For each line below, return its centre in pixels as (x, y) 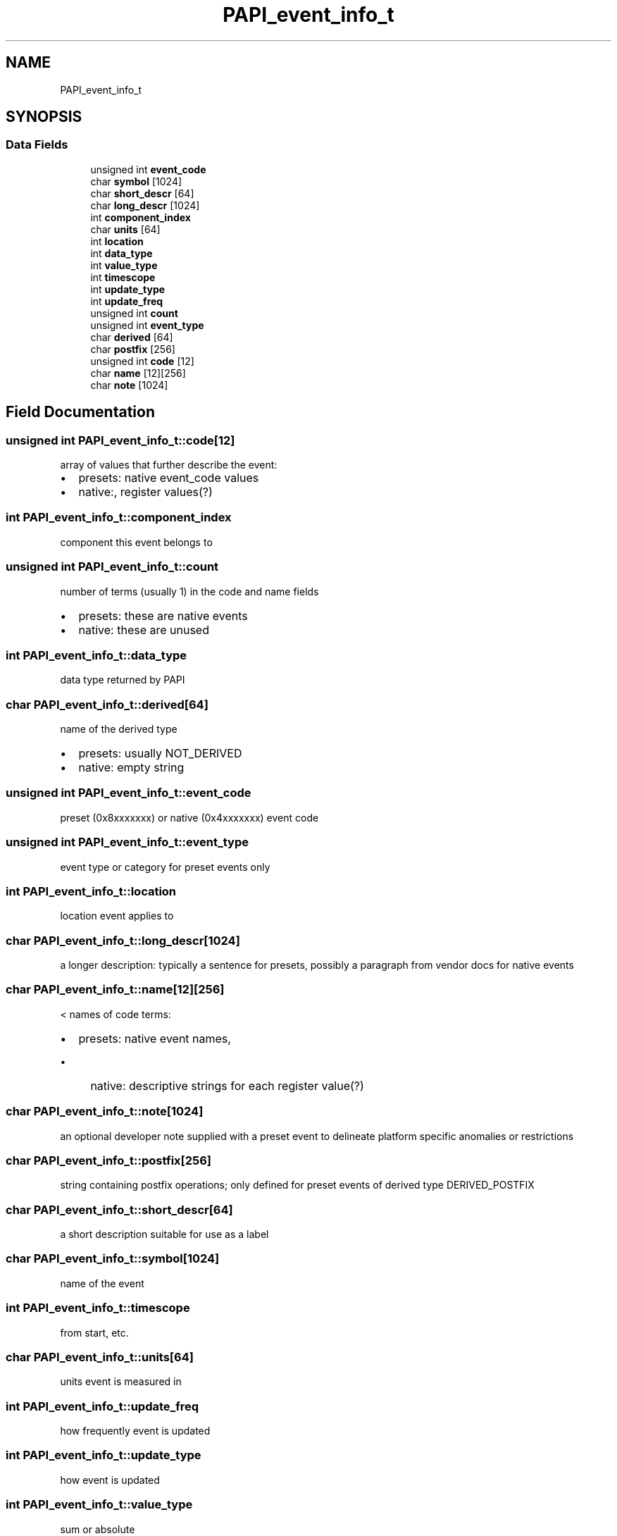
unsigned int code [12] (142, 361)
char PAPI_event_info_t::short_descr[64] (119, 1209)
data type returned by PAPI (123, 680)
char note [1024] (129, 385)
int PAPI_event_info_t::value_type (99, 1505)
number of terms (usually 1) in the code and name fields (189, 591)
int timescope (123, 277)
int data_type (121, 253)
